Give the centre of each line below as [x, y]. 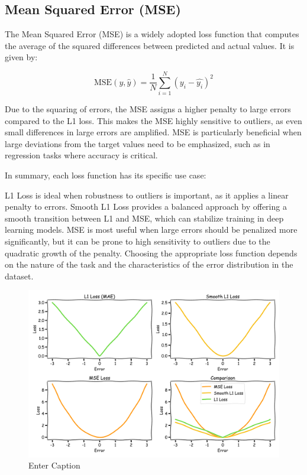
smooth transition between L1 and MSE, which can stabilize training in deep [144, 218]
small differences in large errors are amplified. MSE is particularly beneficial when [153, 132]
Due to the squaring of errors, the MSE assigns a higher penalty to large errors [148, 109]
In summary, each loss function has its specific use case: [106, 175]
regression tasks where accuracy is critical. [81, 155]
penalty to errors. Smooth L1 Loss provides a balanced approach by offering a [146, 206]
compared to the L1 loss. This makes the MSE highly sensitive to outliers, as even [153, 120]
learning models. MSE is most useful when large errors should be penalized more [151, 230]
